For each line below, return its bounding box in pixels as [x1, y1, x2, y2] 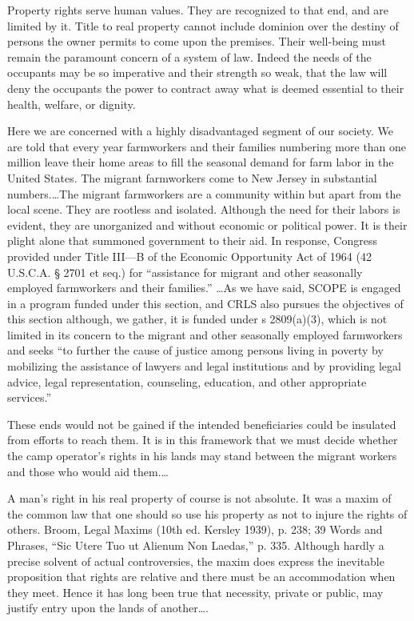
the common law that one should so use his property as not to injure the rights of [7, 505, 408, 522]
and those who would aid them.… [7, 463, 169, 479]
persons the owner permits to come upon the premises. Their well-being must [7, 33, 386, 50]
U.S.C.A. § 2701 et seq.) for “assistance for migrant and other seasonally [7, 263, 363, 280]
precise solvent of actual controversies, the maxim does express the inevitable [7, 552, 384, 569]
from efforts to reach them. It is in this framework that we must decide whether [7, 431, 398, 448]
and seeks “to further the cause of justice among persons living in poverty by [7, 342, 384, 359]
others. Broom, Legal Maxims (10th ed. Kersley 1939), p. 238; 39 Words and [7, 521, 383, 538]
